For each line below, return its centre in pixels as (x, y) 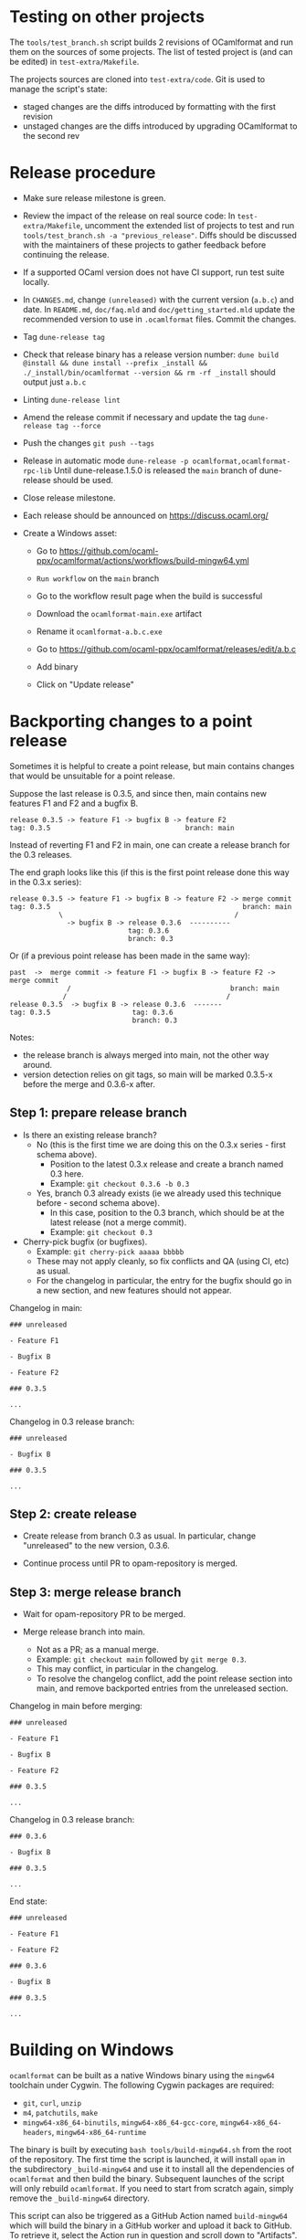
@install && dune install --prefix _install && (115, 363)
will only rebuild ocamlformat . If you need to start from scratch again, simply (152, 2189)
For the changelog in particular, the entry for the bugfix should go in (164, 1280)
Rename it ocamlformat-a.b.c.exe (99, 631)
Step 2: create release (73, 1514)
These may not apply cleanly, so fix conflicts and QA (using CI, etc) (163, 1261)
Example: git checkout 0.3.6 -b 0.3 (120, 1183)
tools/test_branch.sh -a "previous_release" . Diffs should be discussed (159, 235)
